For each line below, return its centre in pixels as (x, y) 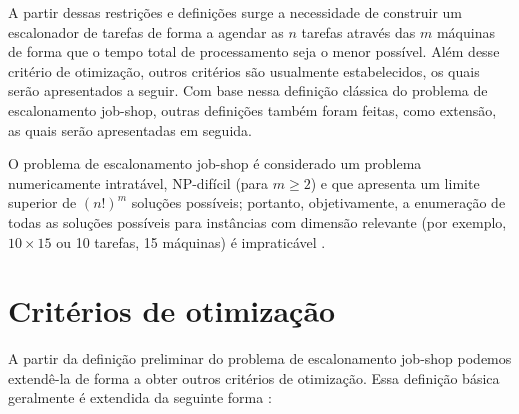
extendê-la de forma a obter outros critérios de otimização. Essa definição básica (254, 377)
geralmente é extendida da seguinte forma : (140, 397)
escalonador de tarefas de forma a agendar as (146, 31)
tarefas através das (358, 31)
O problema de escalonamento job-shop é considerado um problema (215, 163)
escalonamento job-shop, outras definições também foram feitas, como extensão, (252, 109)
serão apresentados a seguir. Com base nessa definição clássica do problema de (248, 90)
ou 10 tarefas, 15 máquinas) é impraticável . (191, 241)
